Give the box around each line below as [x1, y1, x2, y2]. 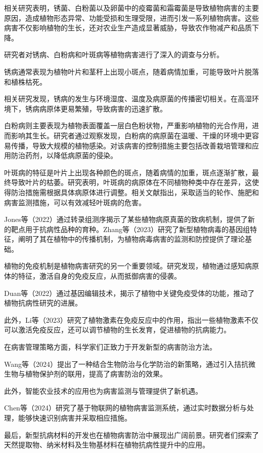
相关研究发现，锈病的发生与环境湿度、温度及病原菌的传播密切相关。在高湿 [4, 93, 252, 104]
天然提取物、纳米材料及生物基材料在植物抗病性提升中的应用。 [4, 439, 209, 450]
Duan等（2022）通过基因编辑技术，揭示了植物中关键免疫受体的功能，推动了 [4, 287, 255, 298]
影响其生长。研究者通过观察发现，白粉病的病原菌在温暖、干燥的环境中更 [11, 130, 252, 140]
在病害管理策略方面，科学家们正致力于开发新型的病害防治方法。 [4, 342, 216, 352]
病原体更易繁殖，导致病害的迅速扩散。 [39, 103, 167, 114]
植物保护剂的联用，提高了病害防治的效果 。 [25, 368, 167, 379]
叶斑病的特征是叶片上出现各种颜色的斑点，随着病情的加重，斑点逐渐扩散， [4, 167, 252, 177]
